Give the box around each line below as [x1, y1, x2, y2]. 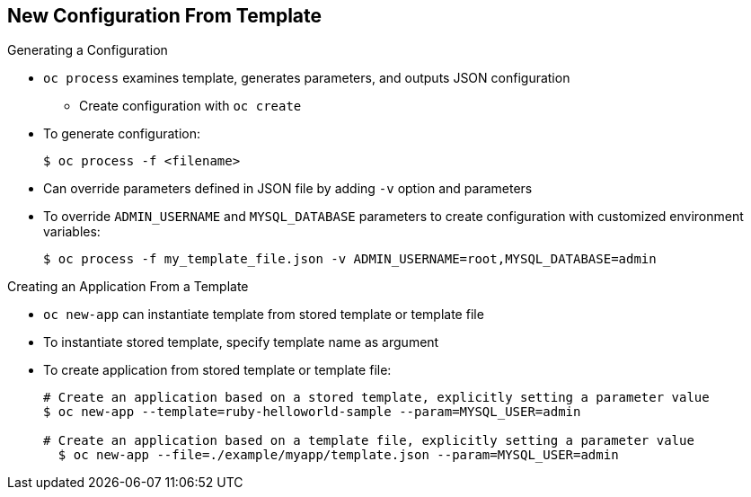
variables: [43, 224, 101, 240]
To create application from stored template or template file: [43, 362, 392, 378]
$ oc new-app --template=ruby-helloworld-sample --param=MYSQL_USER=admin [43, 404, 581, 420]
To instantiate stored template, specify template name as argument [43, 334, 439, 351]
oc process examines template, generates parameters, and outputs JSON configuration [43, 70, 570, 86]
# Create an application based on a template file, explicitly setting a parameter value [43, 433, 694, 448]
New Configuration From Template [7, 4, 322, 27]
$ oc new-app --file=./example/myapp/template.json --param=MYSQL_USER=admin [57, 448, 619, 463]
